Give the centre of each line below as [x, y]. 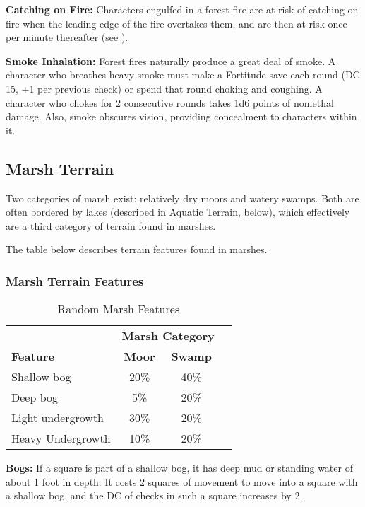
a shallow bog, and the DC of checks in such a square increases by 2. [154, 495]
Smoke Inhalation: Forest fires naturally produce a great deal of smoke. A [171, 60]
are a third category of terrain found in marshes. [111, 225]
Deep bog [35, 397]
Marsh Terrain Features [75, 280]
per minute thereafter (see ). [67, 37]
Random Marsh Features [119, 309]
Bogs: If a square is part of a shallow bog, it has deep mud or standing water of [179, 468]
